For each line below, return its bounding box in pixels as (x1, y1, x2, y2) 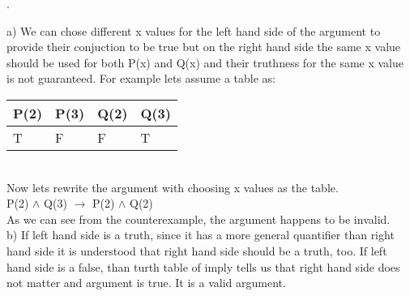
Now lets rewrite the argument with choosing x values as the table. (6, 178, 339, 195)
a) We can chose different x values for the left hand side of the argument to (6, 22, 381, 39)
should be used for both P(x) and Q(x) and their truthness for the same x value (6, 54, 404, 71)
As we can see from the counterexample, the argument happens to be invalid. (6, 210, 391, 227)
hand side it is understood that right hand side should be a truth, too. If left (6, 242, 387, 259)
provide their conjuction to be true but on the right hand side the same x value (6, 38, 401, 55)
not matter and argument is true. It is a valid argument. (6, 274, 286, 291)
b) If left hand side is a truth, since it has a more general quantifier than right (6, 226, 395, 243)
